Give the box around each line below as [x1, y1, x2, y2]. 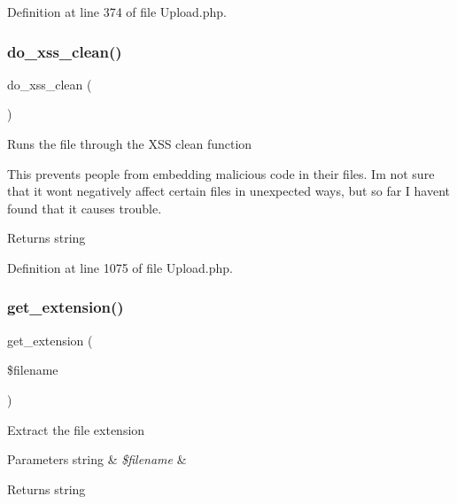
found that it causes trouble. [7, 198, 162, 217]
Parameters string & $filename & [7, 450, 187, 469]
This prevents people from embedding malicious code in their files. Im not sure [7, 164, 435, 182]
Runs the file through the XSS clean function [7, 135, 252, 152]
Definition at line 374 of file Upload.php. [7, 3, 227, 20]
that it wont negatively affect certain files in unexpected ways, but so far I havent [7, 182, 450, 200]
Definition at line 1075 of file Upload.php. [7, 258, 233, 276]
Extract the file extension [7, 420, 145, 438]
